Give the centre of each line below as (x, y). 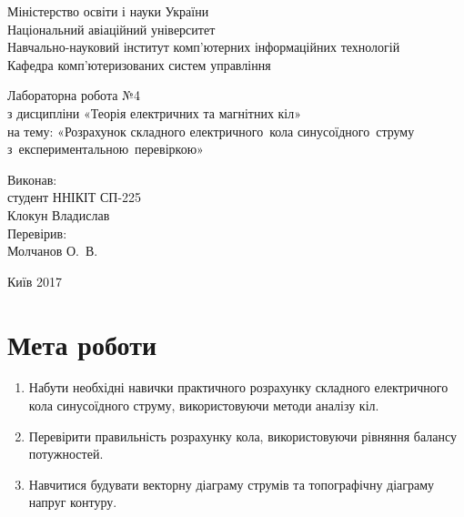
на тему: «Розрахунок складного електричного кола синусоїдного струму (211, 131)
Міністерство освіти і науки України (108, 11)
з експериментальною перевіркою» (106, 149)
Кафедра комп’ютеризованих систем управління (139, 64)
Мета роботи (82, 344)
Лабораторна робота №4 (74, 95)
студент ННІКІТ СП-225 (75, 197)
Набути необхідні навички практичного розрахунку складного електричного (238, 387)
